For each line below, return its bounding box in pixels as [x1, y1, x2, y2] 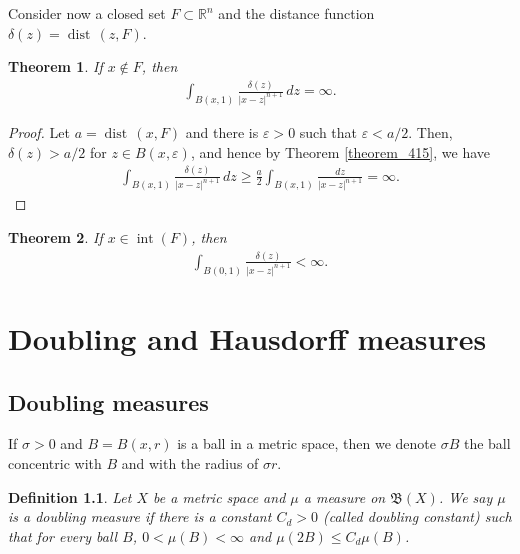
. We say [438, 486, 493, 507]
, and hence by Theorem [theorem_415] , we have [190, 141, 490, 162]
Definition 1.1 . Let [8, 486, 132, 507]
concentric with [8, 452, 102, 473]
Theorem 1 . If [8, 56, 103, 77]
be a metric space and [153, 486, 286, 507]
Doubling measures [8, 386, 209, 417]
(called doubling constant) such [322, 506, 512, 527]
